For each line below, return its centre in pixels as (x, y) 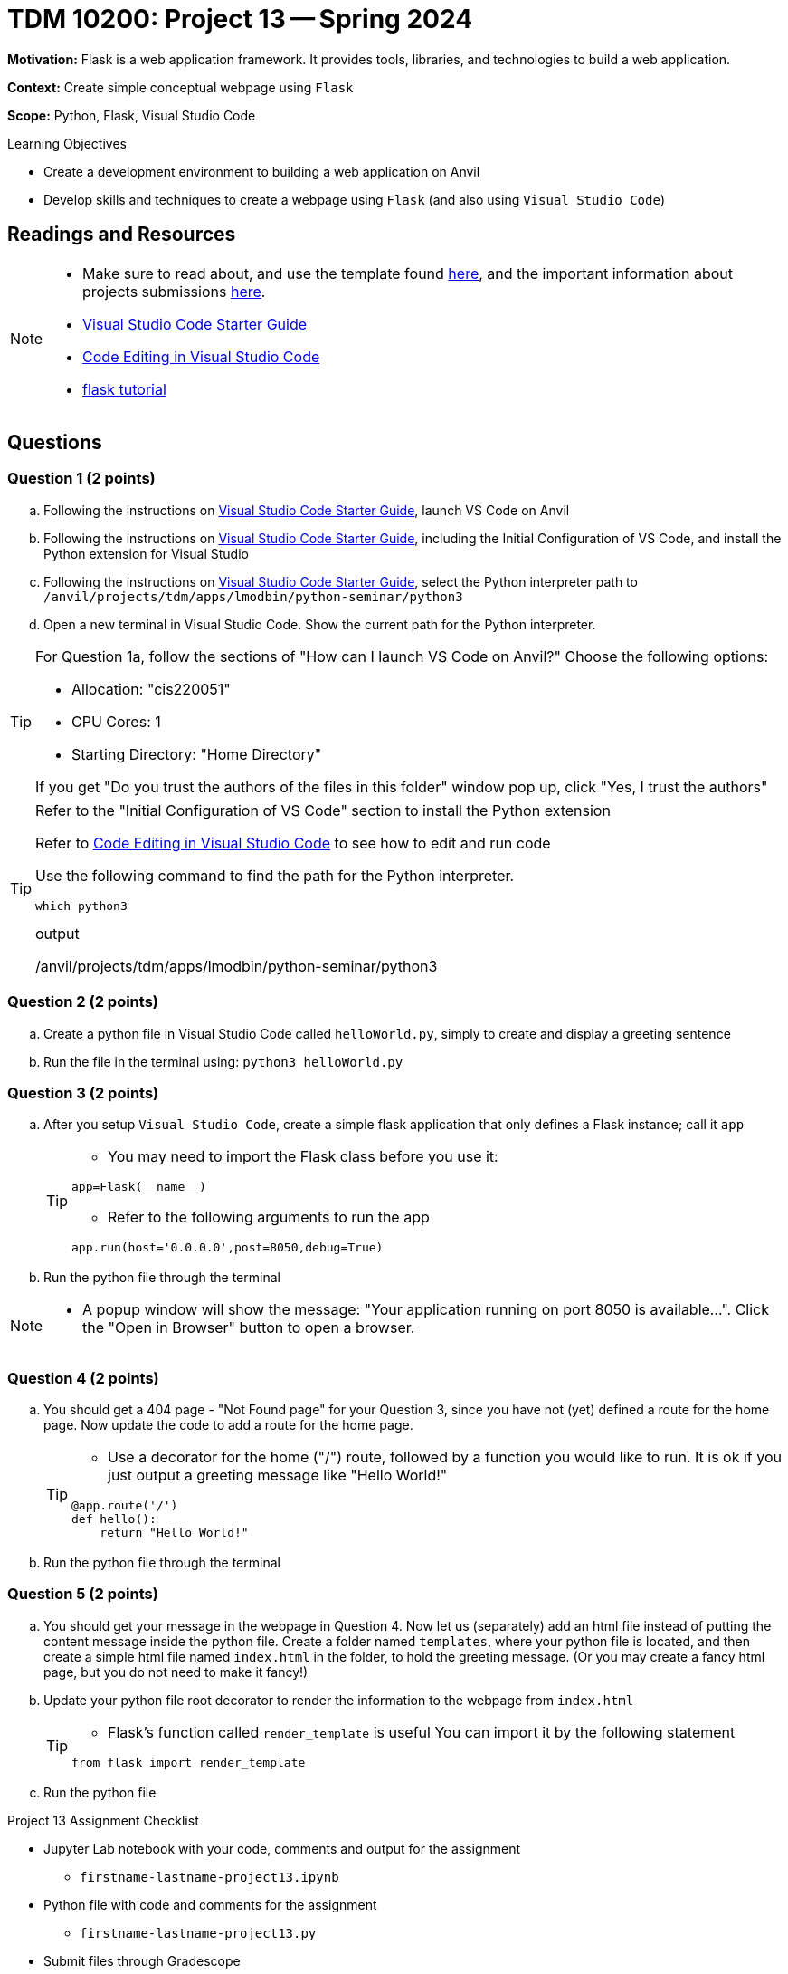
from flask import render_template (189, 1762)
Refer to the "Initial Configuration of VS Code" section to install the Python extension (323, 810)
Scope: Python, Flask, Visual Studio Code (132, 115)
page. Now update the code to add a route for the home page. (228, 1425)
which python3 (81, 906)
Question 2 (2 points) (83, 1002)
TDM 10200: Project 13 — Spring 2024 (240, 19)
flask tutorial (124, 389)
